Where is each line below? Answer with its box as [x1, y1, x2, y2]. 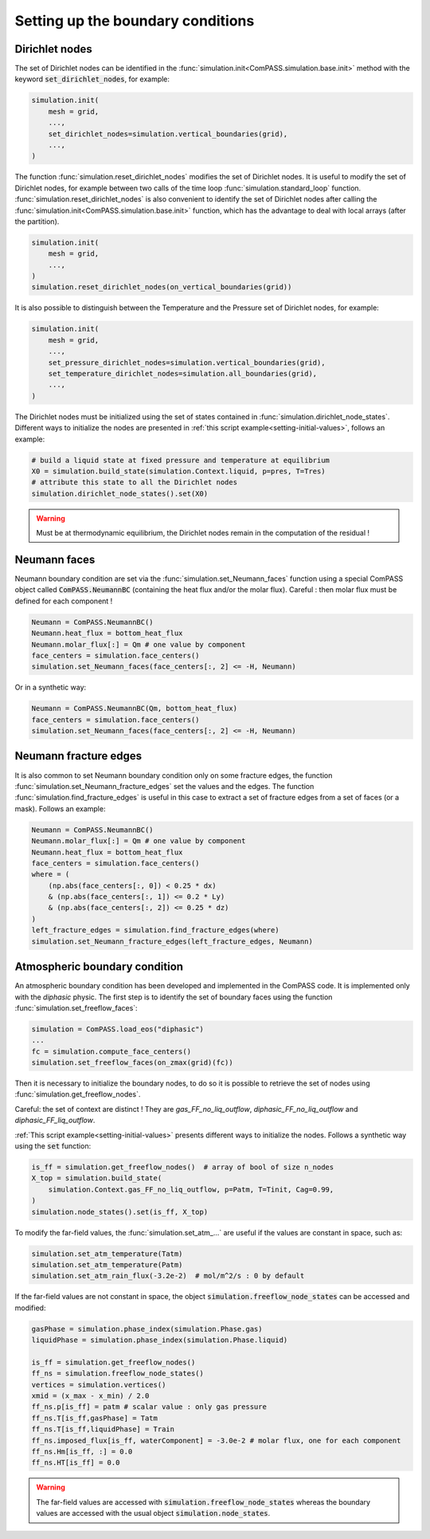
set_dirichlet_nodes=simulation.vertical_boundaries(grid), [48, 129, 288, 139]
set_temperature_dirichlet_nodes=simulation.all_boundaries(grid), [48, 369, 318, 379]
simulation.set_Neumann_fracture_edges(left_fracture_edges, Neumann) [31, 936, 314, 946]
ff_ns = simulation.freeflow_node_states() [31, 1369, 205, 1378]
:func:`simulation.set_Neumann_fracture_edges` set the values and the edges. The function [14, 781, 315, 791]
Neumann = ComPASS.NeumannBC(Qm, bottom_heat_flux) [31, 704, 238, 713]
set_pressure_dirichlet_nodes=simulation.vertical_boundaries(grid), [48, 358, 326, 367]
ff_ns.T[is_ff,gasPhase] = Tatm [31, 1413, 158, 1423]
